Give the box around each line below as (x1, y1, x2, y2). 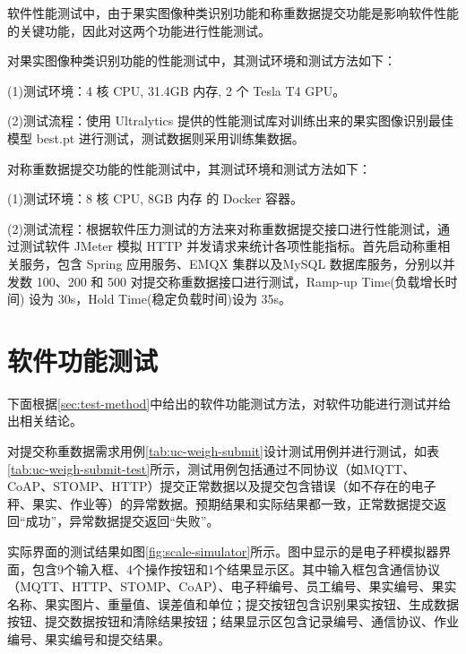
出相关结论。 (7, 411, 82, 430)
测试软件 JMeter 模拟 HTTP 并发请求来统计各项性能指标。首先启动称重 (19, 237, 438, 255)
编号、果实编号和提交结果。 (7, 629, 170, 648)
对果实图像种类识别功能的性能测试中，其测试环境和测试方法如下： (7, 51, 396, 70)
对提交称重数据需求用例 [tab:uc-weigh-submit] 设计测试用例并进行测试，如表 (7, 442, 439, 460)
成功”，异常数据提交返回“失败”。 (25, 512, 220, 530)
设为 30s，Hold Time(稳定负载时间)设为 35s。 (29, 289, 292, 308)
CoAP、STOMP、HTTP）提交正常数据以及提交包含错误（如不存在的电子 (7, 477, 436, 495)
